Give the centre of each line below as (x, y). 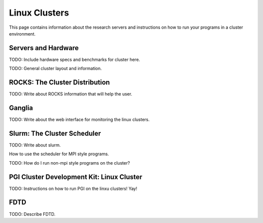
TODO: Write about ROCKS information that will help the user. (71, 94)
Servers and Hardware (44, 48)
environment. (22, 34)
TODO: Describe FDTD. (32, 214)
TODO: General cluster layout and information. (56, 69)
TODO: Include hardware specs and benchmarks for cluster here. (75, 59)
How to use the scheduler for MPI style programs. (59, 154)
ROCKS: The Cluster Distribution (59, 83)
